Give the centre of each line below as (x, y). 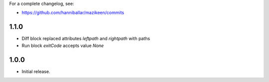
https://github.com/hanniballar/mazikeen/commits (73, 13)
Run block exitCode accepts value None (63, 45)
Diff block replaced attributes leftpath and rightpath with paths (86, 39)
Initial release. (36, 71)
